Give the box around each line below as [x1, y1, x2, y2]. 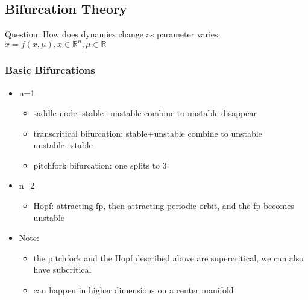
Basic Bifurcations [5, 63, 95, 78]
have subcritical [33, 263, 92, 276]
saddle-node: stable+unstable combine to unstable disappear [33, 107, 257, 119]
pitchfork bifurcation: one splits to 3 [33, 158, 167, 171]
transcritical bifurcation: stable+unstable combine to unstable [33, 127, 262, 139]
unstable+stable [33, 139, 93, 151]
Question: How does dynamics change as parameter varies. [5, 28, 221, 40]
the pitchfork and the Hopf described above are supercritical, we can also [33, 251, 304, 264]
